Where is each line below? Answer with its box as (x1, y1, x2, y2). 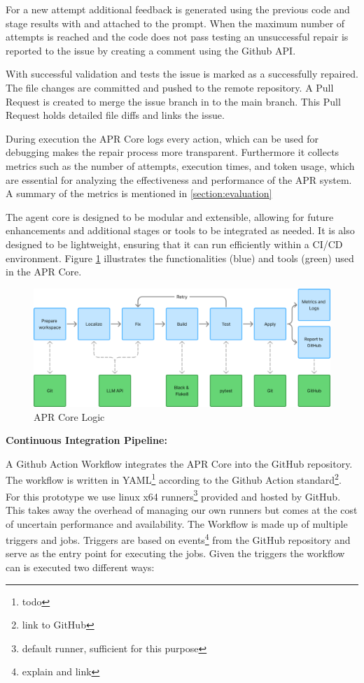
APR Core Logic (34, 409, 105, 424)
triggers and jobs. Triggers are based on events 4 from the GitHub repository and (6, 531, 351, 547)
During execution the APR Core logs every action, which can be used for (6, 131, 318, 145)
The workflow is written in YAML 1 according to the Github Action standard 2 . (6, 470, 342, 487)
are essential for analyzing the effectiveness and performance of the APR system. (6, 172, 352, 187)
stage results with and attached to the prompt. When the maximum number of (6, 15, 345, 30)
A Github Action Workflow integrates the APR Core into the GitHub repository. (6, 456, 353, 470)
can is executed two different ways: (6, 559, 155, 574)
